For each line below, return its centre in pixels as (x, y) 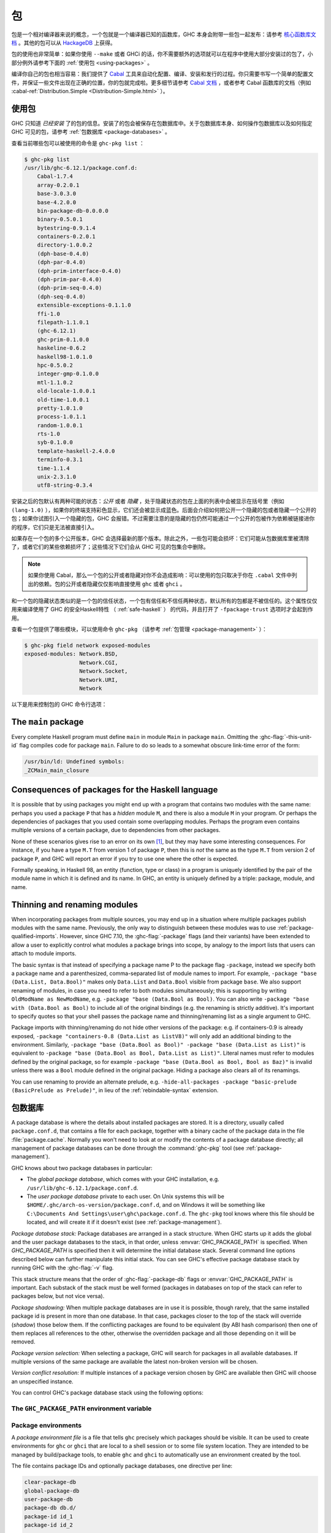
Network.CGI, (99, 663)
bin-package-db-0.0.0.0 (73, 211)
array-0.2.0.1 (58, 185)
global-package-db (52, 1491)
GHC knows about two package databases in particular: (82, 1168)
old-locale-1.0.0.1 (67, 391)
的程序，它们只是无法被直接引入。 (54, 527)
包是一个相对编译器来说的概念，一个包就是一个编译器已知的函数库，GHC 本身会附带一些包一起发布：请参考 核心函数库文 (164, 34)
